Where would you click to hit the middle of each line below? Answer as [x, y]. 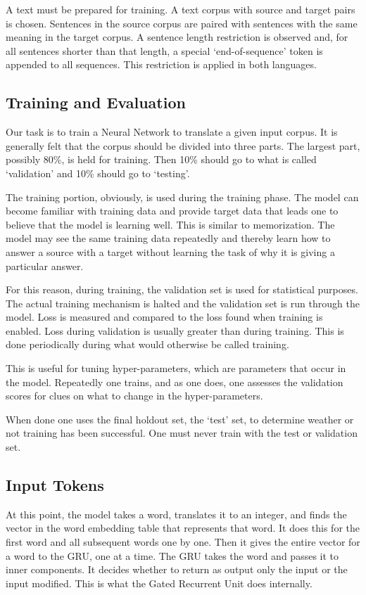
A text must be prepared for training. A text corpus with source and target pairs [181, 9]
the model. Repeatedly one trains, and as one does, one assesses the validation [175, 382]
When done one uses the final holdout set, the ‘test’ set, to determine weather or [180, 419]
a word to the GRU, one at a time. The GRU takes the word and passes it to [172, 555]
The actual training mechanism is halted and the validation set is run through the [183, 303]
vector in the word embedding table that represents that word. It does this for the [183, 528]
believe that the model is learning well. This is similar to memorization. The [170, 224]
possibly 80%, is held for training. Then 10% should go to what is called [161, 159]
